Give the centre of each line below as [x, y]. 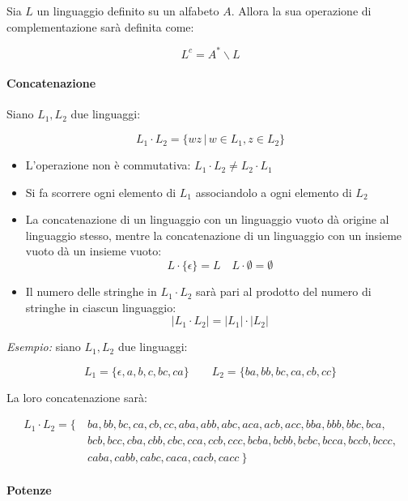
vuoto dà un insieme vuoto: [93, 251]
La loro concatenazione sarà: [77, 397]
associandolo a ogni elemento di [274, 192]
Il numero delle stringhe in [91, 291]
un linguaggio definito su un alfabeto [128, 11]
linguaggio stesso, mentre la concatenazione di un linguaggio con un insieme [214, 235]
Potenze [29, 490]
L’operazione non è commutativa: [108, 165]
